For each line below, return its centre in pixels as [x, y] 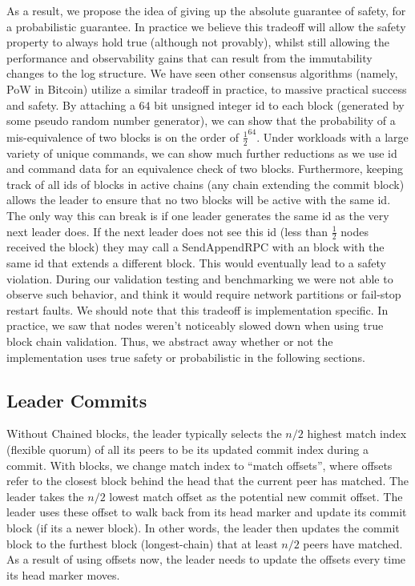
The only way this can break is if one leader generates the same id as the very [198, 215]
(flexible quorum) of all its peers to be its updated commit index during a [187, 449]
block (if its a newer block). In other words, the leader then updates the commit [203, 527]
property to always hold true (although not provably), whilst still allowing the [198, 42]
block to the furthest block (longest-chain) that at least [142, 543]
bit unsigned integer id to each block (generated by [279, 104]
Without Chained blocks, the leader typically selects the [144, 433]
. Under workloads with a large [332, 136]
